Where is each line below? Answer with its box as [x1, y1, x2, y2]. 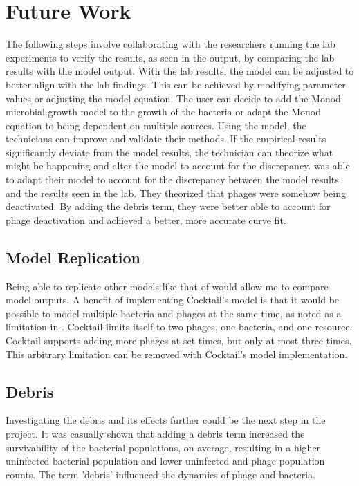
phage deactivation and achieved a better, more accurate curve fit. [6, 212, 286, 227]
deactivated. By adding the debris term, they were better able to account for [6, 199, 331, 214]
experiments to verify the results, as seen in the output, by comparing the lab [6, 50, 335, 64]
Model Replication [6, 246, 140, 268]
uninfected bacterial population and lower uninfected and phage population [6, 454, 325, 468]
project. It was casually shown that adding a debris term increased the [6, 427, 305, 440]
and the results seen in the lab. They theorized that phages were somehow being [6, 185, 347, 200]
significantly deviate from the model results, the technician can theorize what [6, 144, 333, 159]
